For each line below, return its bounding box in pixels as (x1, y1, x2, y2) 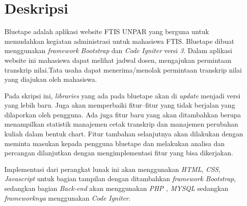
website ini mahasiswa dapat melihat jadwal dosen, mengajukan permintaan (4, 55, 231, 65)
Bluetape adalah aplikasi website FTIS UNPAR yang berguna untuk (4, 26, 209, 37)
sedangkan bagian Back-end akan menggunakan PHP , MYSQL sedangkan (4, 183, 228, 193)
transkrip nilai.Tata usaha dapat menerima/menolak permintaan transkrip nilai (4, 64, 242, 75)
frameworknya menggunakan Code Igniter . (4, 192, 131, 203)
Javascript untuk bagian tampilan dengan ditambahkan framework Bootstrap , (4, 173, 236, 184)
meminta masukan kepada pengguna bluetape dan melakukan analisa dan (4, 138, 225, 148)
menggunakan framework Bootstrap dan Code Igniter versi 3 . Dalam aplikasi (4, 45, 232, 56)
